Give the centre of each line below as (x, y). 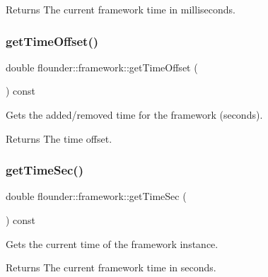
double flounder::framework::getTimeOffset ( (102, 67)
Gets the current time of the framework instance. (112, 243)
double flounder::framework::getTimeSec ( (96, 196)
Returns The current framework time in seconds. (111, 267)
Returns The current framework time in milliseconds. (121, 9)
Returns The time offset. (59, 138)
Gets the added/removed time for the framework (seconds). (134, 114)
